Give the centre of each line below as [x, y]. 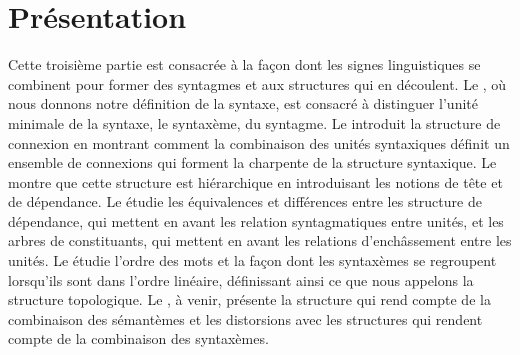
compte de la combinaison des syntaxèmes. [138, 338]
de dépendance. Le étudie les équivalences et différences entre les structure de [245, 201]
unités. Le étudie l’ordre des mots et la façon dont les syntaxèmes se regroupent [252, 260]
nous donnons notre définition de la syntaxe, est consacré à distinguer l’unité [243, 103]
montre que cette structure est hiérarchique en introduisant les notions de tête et [255, 181]
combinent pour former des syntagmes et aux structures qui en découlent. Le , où [257, 83]
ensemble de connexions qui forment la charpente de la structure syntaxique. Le [252, 162]
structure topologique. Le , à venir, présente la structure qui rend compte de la [249, 299]
